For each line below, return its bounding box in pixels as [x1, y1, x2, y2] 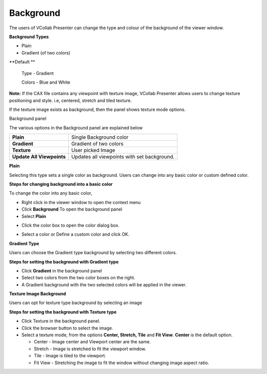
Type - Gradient [21, 70, 54, 76]
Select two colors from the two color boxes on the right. [21, 275, 135, 281]
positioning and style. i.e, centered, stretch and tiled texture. [9, 97, 132, 104]
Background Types [9, 34, 49, 40]
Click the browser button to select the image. [21, 325, 113, 331]
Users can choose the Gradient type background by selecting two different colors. [9, 250, 177, 256]
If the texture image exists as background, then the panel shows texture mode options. [9, 107, 186, 112]
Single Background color [71, 134, 129, 141]
